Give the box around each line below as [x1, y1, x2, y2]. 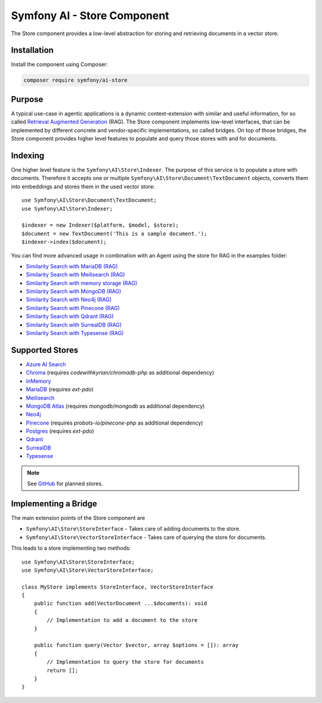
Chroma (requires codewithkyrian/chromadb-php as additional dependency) [26, 369, 215, 376]
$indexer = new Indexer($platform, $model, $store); [21, 222, 179, 229]
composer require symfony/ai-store [23, 77, 128, 83]
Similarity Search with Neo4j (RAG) [26, 296, 112, 304]
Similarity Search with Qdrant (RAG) [26, 313, 114, 320]
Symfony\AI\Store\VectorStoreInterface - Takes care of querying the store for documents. [26, 534, 267, 541]
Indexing [11, 150, 45, 160]
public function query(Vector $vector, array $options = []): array [33, 642, 239, 649]
